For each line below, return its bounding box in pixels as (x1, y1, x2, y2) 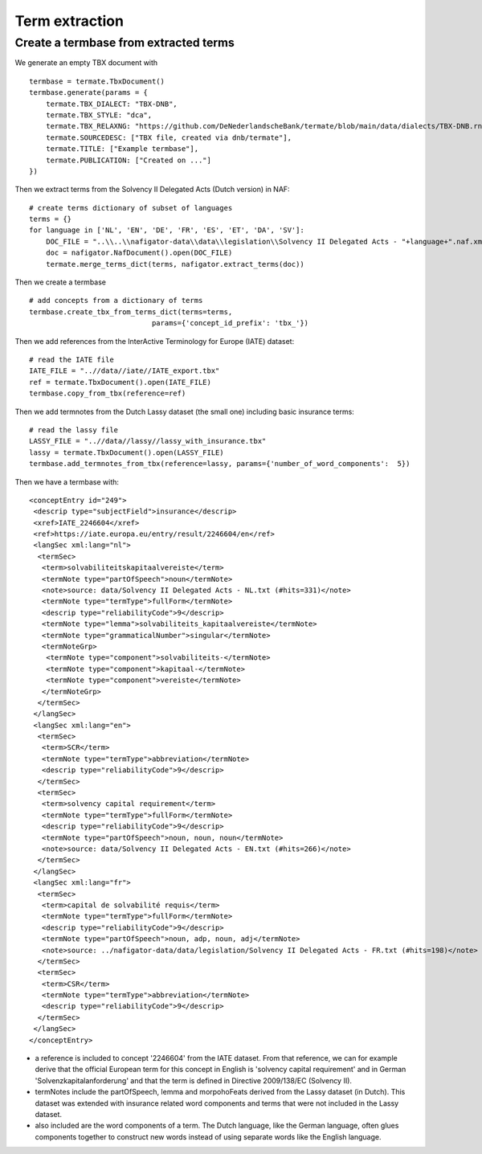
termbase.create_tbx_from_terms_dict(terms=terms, (29, 307, 233, 317)
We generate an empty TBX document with (14, 58, 158, 68)
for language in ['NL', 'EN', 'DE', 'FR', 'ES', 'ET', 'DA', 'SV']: (29, 226, 304, 235)
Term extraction (14, 12, 125, 30)
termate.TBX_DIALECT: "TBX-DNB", (45, 99, 178, 108)
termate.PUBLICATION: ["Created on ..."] (45, 155, 212, 165)
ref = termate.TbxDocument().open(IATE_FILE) (29, 378, 212, 387)
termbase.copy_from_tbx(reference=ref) (29, 389, 186, 398)
